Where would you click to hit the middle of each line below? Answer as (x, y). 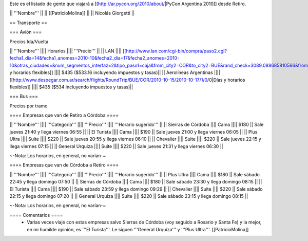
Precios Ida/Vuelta (29, 42)
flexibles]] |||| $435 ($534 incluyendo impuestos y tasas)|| (71, 87)
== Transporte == (28, 23)
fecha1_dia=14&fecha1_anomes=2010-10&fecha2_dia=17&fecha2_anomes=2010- (94, 58)
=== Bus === (24, 96)
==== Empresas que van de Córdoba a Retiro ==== (64, 165)
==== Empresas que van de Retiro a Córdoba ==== (64, 115)
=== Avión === (26, 32)
